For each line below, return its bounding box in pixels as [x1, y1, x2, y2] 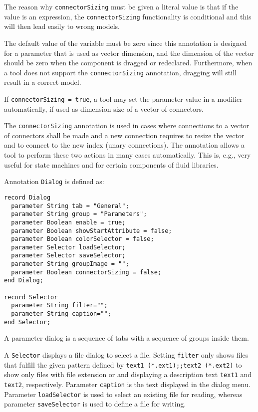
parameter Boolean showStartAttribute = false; [11, 227, 172, 234]
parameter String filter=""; [11, 302, 108, 309]
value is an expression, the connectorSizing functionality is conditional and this [4, 11, 252, 21]
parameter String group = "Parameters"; [11, 210, 147, 218]
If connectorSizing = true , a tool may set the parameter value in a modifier [4, 93, 243, 104]
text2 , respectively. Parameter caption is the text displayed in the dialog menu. [4, 379, 251, 389]
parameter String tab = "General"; [11, 202, 129, 209]
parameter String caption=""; [11, 310, 111, 318]
